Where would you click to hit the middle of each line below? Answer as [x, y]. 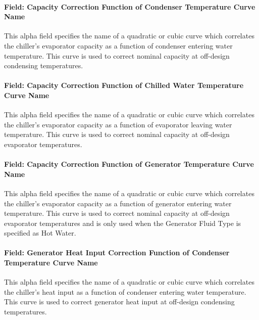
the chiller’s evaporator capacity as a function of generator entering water [118, 203]
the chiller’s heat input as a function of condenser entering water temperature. [125, 291]
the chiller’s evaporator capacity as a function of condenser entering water [118, 45]
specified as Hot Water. [40, 233]
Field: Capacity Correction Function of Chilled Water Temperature [124, 85]
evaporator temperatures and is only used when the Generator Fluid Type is [123, 223]
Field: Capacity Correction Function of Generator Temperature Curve [129, 164]
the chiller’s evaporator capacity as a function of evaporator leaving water [118, 124]
